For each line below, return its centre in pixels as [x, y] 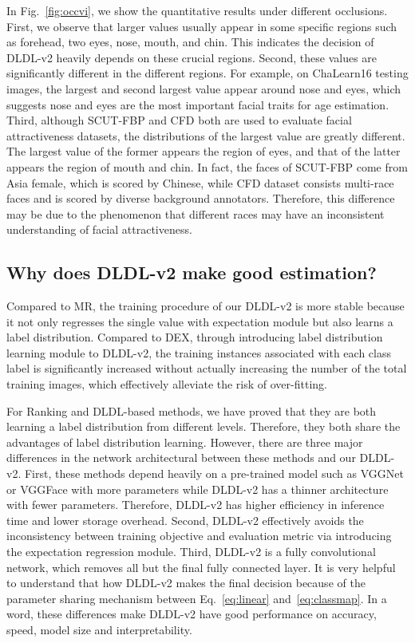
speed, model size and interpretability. [99, 629]
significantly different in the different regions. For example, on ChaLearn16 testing [207, 73]
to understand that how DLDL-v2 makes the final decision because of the [186, 583]
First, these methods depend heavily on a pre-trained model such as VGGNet [214, 473]
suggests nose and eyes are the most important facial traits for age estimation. [198, 104]
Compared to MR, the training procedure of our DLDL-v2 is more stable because [206, 306]
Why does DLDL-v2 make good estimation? [192, 272]
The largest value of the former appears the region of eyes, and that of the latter [204, 151]
